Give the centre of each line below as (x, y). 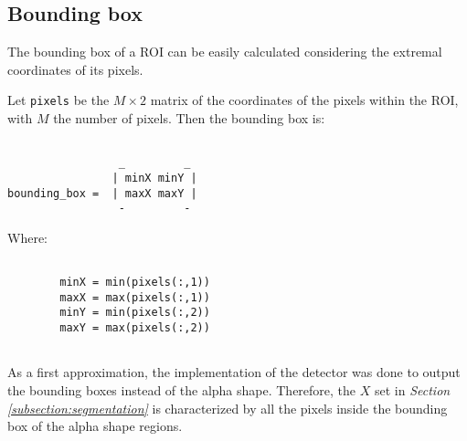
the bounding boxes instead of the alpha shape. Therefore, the (182, 390)
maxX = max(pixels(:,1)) (135, 297)
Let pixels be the (58, 100)
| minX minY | (154, 178)
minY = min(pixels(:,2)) (135, 313)
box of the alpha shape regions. (95, 426)
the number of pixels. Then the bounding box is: (189, 118)
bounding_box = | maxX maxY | (102, 193)
